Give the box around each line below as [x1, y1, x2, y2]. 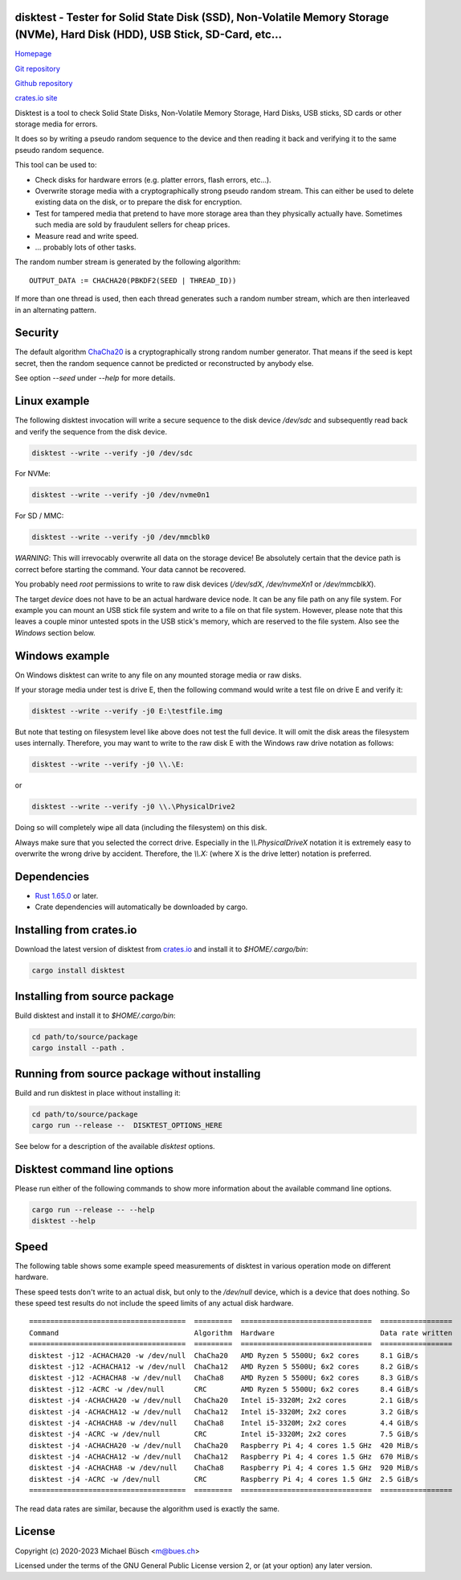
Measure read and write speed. [35, 231, 139, 241]
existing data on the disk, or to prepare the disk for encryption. [35, 197, 243, 207]
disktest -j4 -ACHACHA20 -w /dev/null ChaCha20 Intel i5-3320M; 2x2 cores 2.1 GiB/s [29, 1396, 419, 1405]
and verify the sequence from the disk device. [14, 426, 168, 436]
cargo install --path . [31, 1043, 126, 1053]
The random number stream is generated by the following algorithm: [14, 257, 241, 267]
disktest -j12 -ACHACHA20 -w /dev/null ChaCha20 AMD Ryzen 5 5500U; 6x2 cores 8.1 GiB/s [29, 1351, 419, 1360]
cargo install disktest [31, 966, 126, 975]
